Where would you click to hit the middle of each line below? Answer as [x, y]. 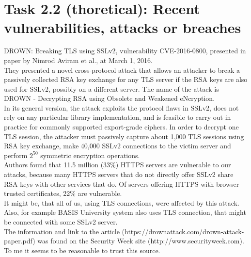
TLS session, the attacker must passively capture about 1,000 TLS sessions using [124, 136]
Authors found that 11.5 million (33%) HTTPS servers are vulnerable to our [118, 165]
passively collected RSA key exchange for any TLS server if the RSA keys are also [126, 79]
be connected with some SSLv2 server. [61, 222]
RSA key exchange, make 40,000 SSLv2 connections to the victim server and [118, 146]
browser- [229, 184]
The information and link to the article [62, 231]
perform [16, 155]
